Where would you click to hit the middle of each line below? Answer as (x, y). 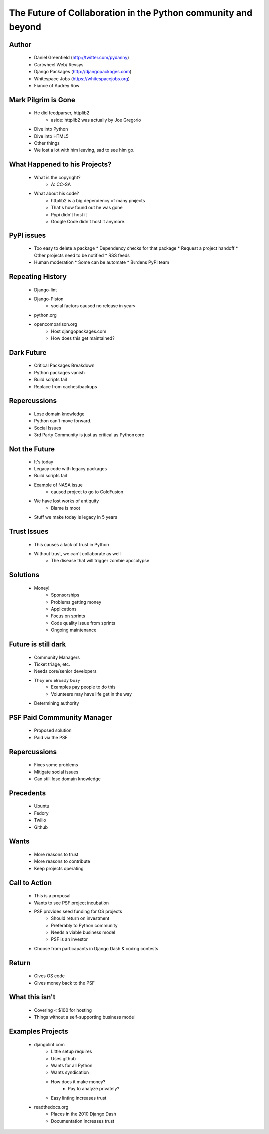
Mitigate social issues (56, 772)
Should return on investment (80, 918)
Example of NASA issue (59, 485)
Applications (64, 609)
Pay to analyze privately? (94, 1089)
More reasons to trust (56, 854)
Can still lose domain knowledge (67, 779)
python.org (45, 315)
